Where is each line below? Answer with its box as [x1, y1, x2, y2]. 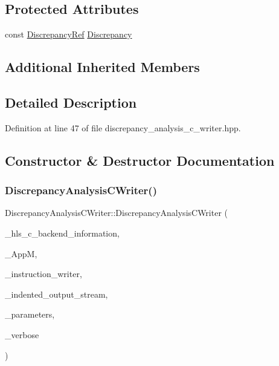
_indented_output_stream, [5, 287, 108, 300]
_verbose [5, 328, 39, 341]
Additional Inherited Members [5, 57, 200, 76]
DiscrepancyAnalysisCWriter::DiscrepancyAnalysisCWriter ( [5, 206, 228, 219]
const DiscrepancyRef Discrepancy [5, 28, 132, 41]
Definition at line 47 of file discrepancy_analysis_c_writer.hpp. [5, 121, 241, 134]
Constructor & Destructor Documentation [5, 151, 275, 169]
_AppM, [5, 247, 37, 260]
